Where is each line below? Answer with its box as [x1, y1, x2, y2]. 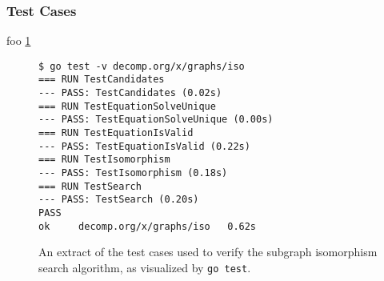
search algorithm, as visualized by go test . [38, 259, 251, 275]
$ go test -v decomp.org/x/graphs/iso [38, 60, 245, 72]
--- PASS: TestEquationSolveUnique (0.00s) [38, 114, 274, 126]
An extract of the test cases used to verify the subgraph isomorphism [38, 243, 378, 260]
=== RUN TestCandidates [38, 74, 165, 86]
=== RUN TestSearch [38, 180, 142, 192]
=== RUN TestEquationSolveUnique [38, 100, 216, 112]
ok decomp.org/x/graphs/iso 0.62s [38, 220, 257, 232]
